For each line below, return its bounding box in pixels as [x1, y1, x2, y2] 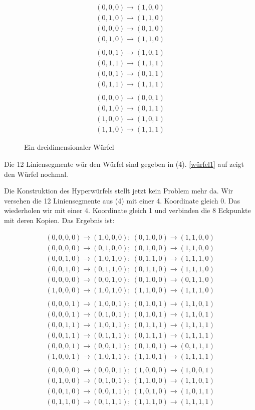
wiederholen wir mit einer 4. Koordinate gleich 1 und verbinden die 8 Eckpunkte [4, 205, 251, 216]
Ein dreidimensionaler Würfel [24, 142, 114, 152]
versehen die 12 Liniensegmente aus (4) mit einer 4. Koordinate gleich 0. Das [4, 195, 240, 206]
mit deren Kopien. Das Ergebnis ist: [4, 215, 115, 225]
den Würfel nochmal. [4, 168, 69, 179]
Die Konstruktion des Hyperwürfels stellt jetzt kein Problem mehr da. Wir [4, 185, 233, 196]
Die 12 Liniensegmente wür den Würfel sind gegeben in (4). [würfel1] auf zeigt [4, 159, 244, 169]
